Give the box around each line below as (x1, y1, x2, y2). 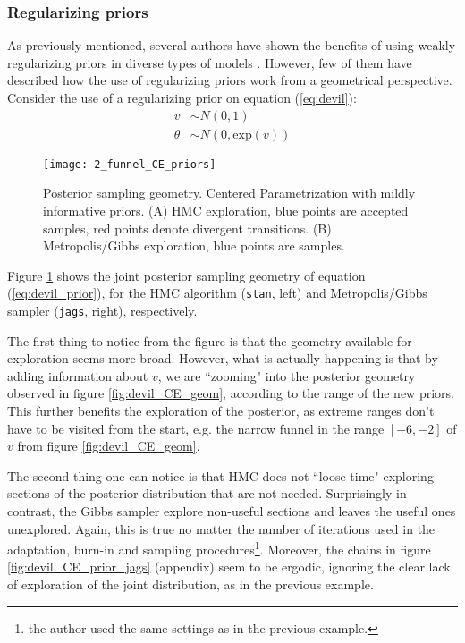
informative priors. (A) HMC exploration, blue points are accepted (43, 200, 409, 219)
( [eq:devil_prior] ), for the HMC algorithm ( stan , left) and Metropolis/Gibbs (7, 283, 427, 302)
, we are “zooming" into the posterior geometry (157, 366, 416, 385)
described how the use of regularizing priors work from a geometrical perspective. (7, 71, 452, 89)
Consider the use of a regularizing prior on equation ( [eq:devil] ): (7, 89, 357, 106)
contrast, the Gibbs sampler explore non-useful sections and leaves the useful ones (7, 501, 456, 520)
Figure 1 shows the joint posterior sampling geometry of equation (7, 266, 366, 284)
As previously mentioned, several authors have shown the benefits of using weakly (7, 36, 456, 55)
